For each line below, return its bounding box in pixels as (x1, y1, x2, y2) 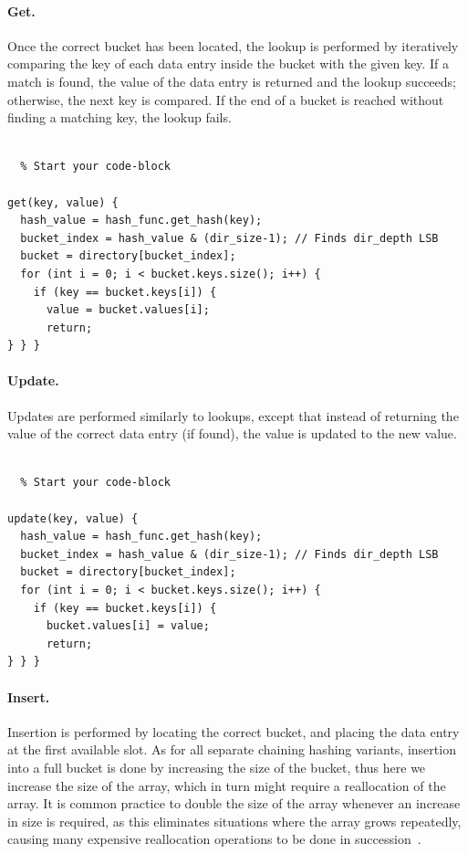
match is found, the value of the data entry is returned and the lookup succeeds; (7, 71, 456, 90)
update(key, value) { (7, 511, 139, 525)
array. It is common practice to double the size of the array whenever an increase (7, 794, 461, 813)
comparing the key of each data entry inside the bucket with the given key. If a (7, 54, 449, 73)
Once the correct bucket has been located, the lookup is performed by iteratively (7, 36, 459, 55)
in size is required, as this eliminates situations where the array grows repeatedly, (7, 811, 462, 830)
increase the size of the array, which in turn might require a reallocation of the (7, 775, 446, 795)
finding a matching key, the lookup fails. (7, 108, 232, 127)
